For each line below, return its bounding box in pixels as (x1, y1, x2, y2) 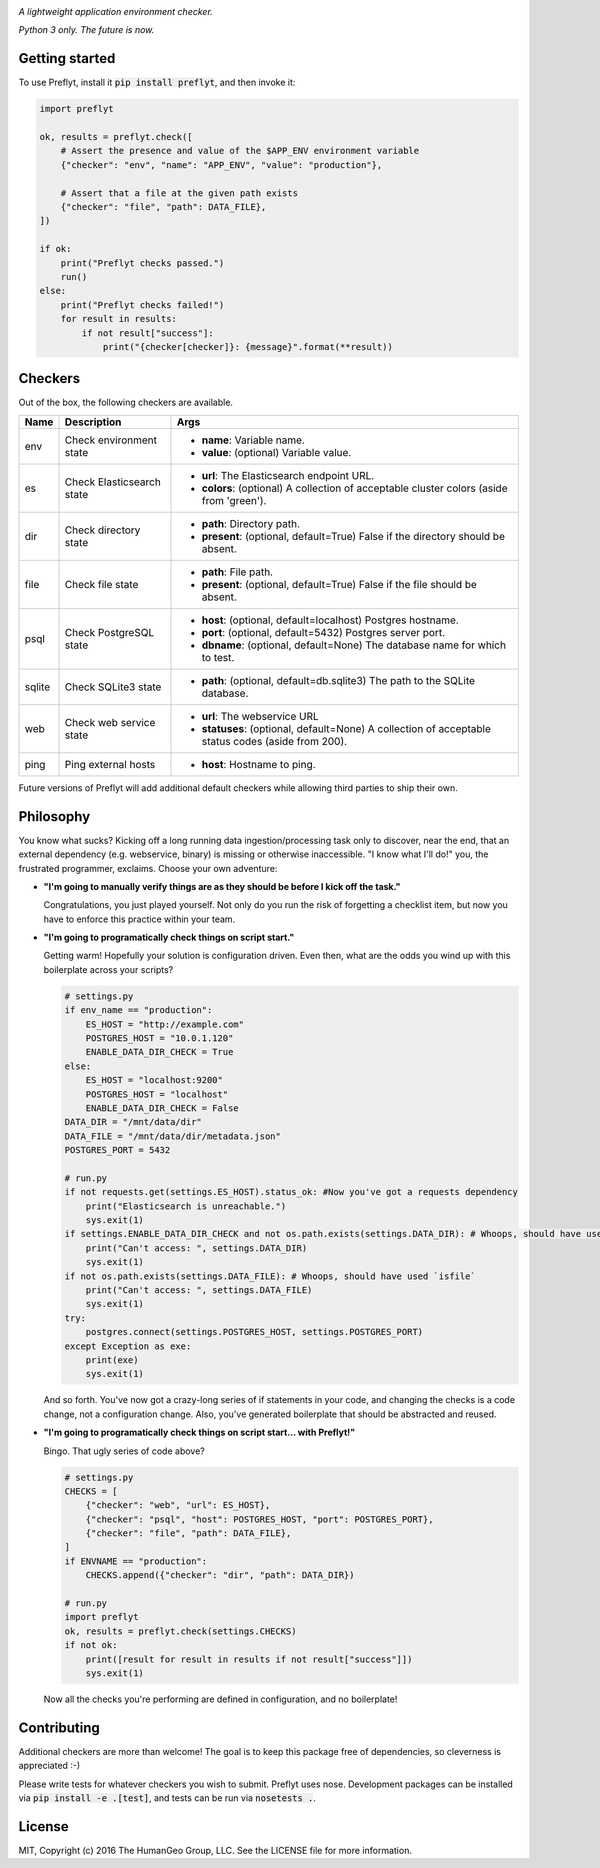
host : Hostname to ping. (201, 757, 316, 771)
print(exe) (85, 1354, 139, 1365)
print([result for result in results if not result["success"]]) (85, 1653, 413, 1665)
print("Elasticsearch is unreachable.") (85, 1200, 287, 1212)
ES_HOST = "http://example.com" (85, 1018, 245, 1030)
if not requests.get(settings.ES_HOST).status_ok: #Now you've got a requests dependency (64, 1186, 519, 1198)
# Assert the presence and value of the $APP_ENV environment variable (60, 145, 420, 157)
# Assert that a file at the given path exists (60, 187, 299, 199)
